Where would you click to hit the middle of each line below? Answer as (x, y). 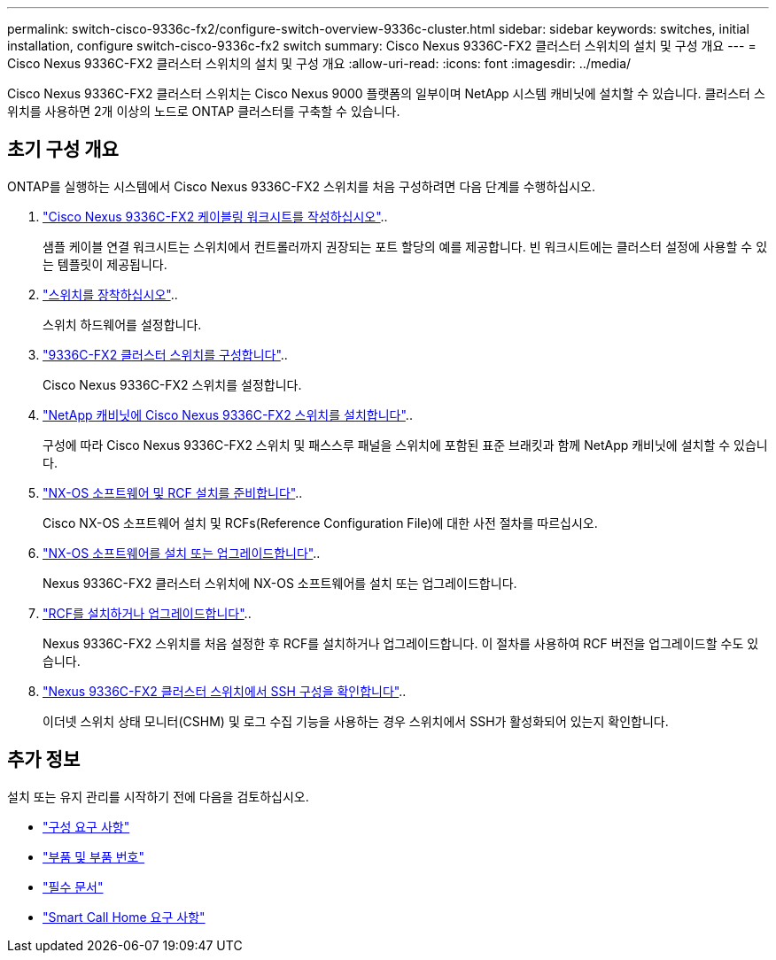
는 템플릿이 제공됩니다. (105, 264)
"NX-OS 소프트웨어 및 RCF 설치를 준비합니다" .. (173, 492)
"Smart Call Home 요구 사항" (124, 917)
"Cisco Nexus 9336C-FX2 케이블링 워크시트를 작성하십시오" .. (215, 216)
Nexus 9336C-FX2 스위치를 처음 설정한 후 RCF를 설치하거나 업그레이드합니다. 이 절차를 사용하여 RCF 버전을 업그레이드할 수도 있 (401, 643)
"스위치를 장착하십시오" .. (110, 294)
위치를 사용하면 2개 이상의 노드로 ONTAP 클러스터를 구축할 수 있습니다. (204, 111)
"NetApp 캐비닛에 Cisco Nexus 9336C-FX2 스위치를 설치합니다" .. (228, 414)
